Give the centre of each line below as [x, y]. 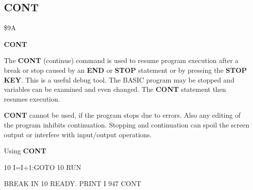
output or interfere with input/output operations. [78, 134]
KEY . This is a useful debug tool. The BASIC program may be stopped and [119, 79]
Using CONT [25, 151]
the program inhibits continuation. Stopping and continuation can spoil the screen [127, 124]
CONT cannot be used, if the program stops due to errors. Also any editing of [122, 115]
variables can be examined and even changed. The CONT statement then [115, 89]
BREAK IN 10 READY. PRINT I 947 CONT [73, 183]
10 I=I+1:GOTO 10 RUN [43, 167]
